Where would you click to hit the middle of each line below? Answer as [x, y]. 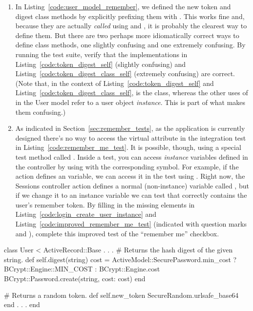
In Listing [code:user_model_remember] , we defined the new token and [123, 6]
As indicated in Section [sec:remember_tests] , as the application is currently [130, 128]
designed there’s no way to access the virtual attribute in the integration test [131, 137]
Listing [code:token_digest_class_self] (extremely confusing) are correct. [125, 73]
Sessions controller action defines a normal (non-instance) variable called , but [132, 185]
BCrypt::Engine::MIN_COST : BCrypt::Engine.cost [82, 269]
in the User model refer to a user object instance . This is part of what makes [130, 102]
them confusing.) [41, 112]
